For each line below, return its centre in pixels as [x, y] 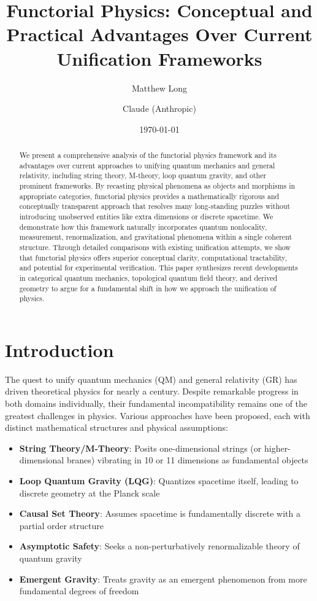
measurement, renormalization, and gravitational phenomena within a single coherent [156, 237]
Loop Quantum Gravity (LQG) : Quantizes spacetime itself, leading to [159, 481]
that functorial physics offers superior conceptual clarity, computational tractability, [153, 257]
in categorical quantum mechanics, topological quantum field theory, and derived [148, 277]
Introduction [59, 349]
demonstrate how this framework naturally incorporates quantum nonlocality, [143, 226]
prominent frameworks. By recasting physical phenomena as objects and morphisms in [157, 186]
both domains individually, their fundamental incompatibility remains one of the [156, 403]
